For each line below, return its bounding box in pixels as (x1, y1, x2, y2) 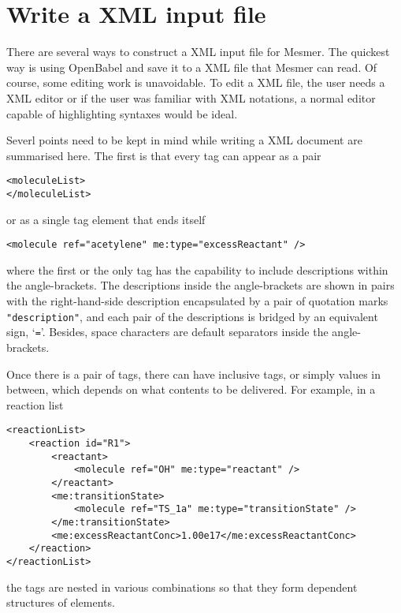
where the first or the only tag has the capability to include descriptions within (6, 261, 388, 278)
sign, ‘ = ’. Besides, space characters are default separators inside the (6, 323, 329, 340)
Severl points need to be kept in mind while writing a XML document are (6, 132, 362, 148)
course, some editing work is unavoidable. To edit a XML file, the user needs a (6, 74, 385, 91)
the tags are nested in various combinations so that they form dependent (6, 578, 358, 595)
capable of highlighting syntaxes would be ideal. (6, 105, 238, 121)
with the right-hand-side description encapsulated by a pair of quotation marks (6, 293, 388, 309)
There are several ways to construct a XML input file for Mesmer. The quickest (6, 43, 390, 60)
